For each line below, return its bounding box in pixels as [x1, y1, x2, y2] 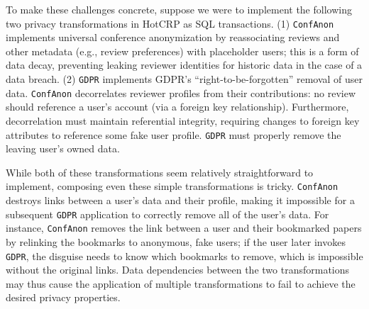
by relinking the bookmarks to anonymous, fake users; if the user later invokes [6, 234, 346, 249]
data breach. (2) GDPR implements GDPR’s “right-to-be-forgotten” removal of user [6, 72, 363, 86]
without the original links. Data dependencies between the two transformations [6, 262, 350, 277]
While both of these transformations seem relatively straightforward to [6, 164, 314, 179]
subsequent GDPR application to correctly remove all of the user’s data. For [6, 206, 329, 221]
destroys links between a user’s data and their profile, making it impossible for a [6, 193, 355, 208]
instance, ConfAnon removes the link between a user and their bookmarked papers [6, 220, 362, 235]
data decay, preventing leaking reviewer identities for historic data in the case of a [6, 57, 363, 72]
